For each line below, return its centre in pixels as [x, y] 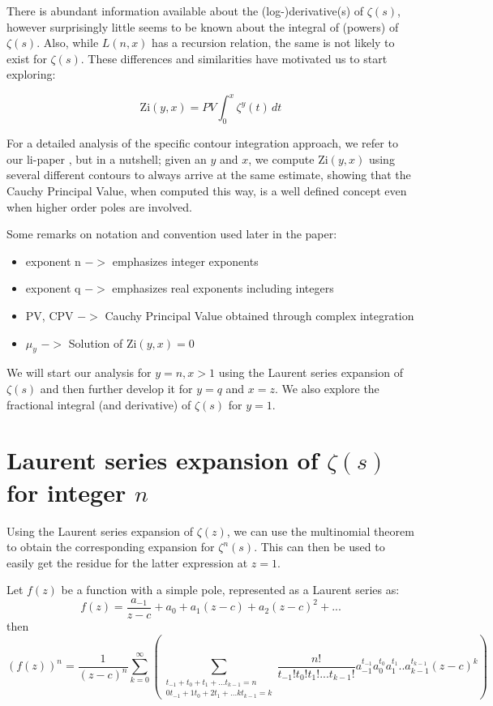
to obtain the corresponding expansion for [111, 547]
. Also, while [68, 43]
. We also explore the [327, 388]
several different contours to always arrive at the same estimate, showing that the [209, 175]
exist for [27, 58]
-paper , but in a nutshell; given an [120, 158]
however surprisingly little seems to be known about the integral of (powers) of [203, 26]
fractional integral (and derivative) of [99, 404]
